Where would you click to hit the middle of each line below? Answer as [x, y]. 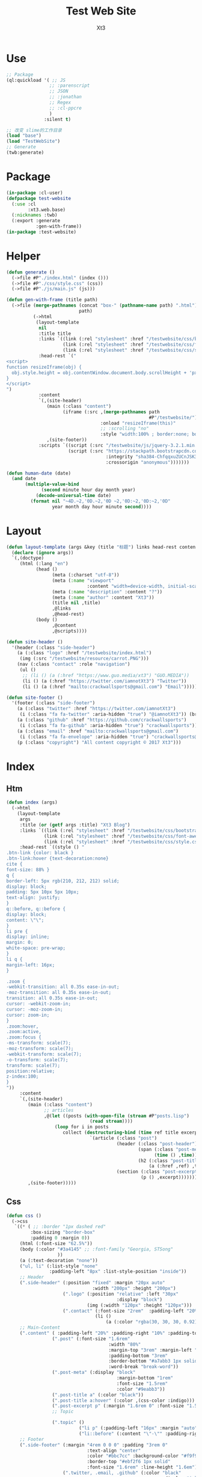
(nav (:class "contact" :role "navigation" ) [74, 664]
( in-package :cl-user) [35, 193]
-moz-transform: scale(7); [40, 1049]
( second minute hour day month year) [88, 490]
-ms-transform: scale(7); [38, 1043]
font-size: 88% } [28, 870]
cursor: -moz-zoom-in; [35, 1009]
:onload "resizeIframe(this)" [138, 423]
